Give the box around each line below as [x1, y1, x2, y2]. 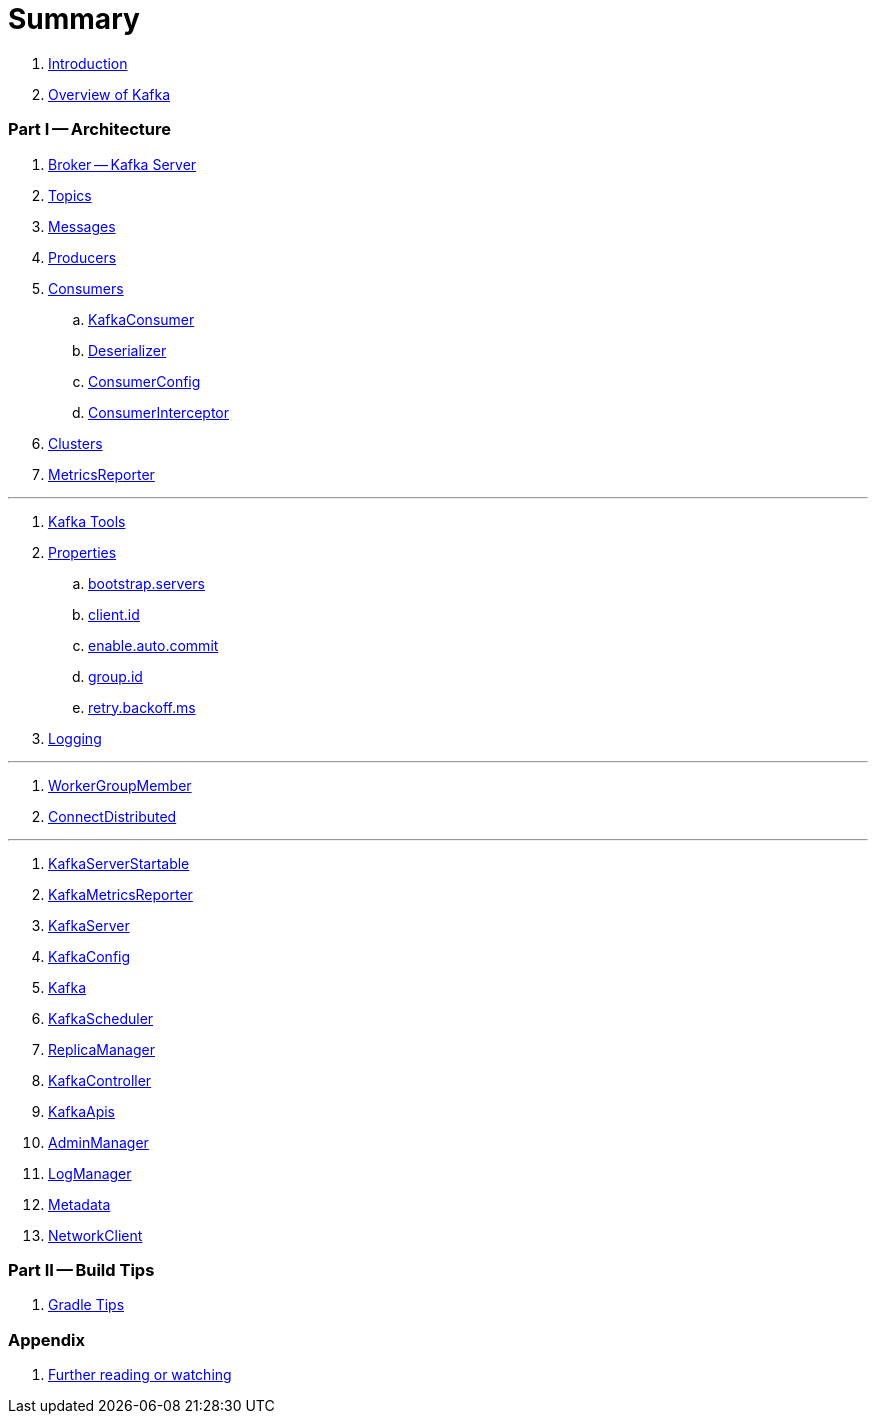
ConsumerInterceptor [88, 403, 229, 421]
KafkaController [48, 1071, 152, 1089]
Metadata [48, 1195, 111, 1213]
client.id [88, 605, 140, 623]
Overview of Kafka [48, 85, 171, 103]
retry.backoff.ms [88, 698, 196, 716]
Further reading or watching [48, 1366, 232, 1383]
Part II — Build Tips [8, 1259, 155, 1280]
